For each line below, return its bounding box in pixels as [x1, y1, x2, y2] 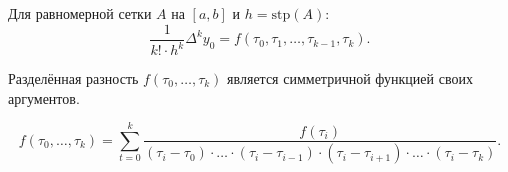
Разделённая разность [8, 68, 139, 88]
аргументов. [8, 87, 80, 108]
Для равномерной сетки [8, 3, 152, 23]
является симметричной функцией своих [227, 68, 473, 88]
